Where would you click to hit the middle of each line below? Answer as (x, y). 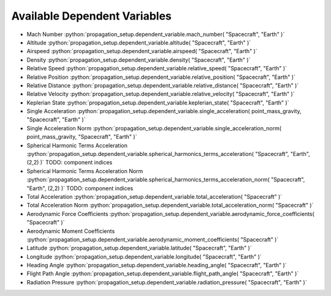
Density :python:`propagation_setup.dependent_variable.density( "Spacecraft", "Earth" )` (139, 60)
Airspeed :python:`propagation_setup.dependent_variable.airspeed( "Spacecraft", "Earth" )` (142, 51)
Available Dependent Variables (91, 16)
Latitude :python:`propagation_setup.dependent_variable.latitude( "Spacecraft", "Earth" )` (139, 248)
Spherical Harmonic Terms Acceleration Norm (85, 171)
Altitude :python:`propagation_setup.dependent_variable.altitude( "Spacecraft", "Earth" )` (139, 42)
